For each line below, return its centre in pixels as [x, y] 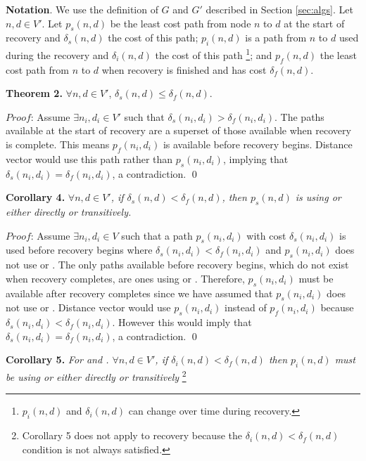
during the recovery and [57, 54]
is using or [318, 197]
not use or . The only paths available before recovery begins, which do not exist [177, 265]
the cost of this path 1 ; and [214, 54]
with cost [266, 235]
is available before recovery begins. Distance [258, 144]
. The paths [299, 116]
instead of [246, 307]
